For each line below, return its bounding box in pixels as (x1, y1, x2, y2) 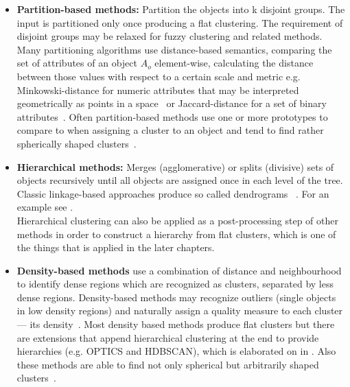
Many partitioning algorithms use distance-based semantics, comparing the (16, 42, 332, 56)
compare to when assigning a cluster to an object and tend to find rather (16, 123, 324, 137)
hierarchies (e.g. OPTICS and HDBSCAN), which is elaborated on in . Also (16, 344, 336, 358)
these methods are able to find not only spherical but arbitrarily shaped (16, 357, 319, 371)
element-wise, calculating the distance (154, 56, 314, 70)
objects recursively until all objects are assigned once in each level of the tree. (16, 173, 343, 187)
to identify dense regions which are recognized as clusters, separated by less (16, 277, 334, 291)
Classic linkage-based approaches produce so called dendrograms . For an (16, 186, 329, 200)
